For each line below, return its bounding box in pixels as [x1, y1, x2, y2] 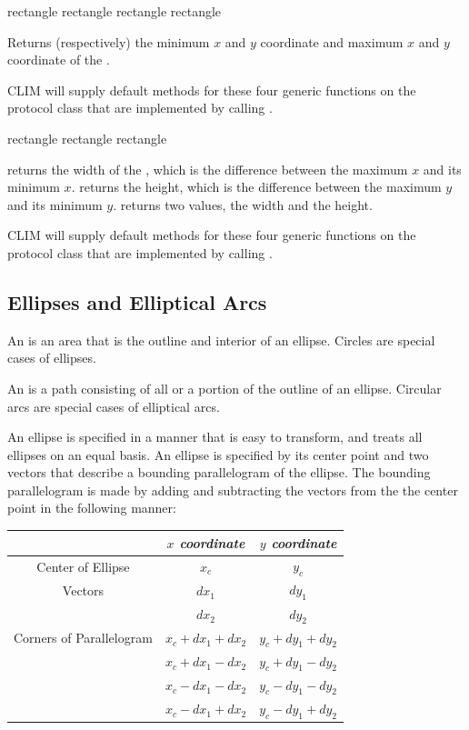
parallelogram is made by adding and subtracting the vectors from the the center [7, 480, 458, 499]
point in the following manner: [7, 498, 176, 517]
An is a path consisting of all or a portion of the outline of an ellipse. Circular [7, 378, 442, 397]
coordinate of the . [7, 50, 110, 69]
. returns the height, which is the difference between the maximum [71, 177, 442, 196]
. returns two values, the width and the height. [113, 195, 373, 214]
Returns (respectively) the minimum [7, 32, 210, 51]
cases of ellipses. [7, 348, 96, 367]
